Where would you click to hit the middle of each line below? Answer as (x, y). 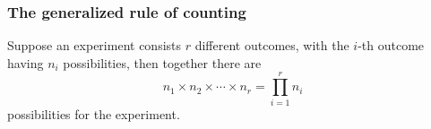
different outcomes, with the (272, 45)
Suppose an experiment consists (95, 45)
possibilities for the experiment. (94, 113)
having (26, 62)
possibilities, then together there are (162, 62)
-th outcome (391, 45)
